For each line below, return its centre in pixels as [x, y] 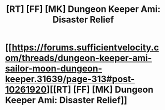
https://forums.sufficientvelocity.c [85, 48]
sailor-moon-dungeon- [54, 69]
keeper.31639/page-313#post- [70, 79]
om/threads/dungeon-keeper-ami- [79, 58]
